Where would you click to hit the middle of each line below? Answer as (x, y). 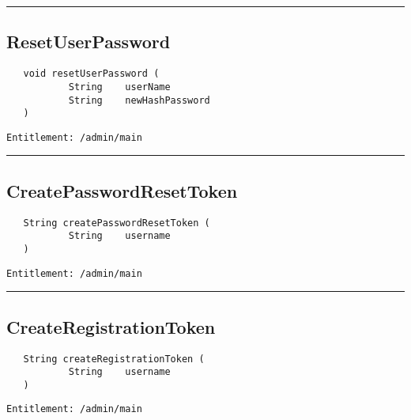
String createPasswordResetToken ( (117, 223)
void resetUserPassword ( (91, 74)
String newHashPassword (139, 100)
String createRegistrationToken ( (114, 359)
